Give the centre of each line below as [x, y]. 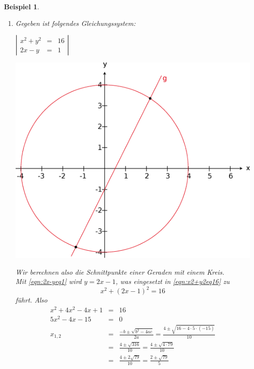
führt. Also [31, 300]
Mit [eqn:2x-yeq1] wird [49, 281]
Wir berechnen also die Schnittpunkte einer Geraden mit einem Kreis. [120, 271]
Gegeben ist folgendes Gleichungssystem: [75, 23]
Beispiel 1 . [22, 6]
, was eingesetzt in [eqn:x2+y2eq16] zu [173, 281]
